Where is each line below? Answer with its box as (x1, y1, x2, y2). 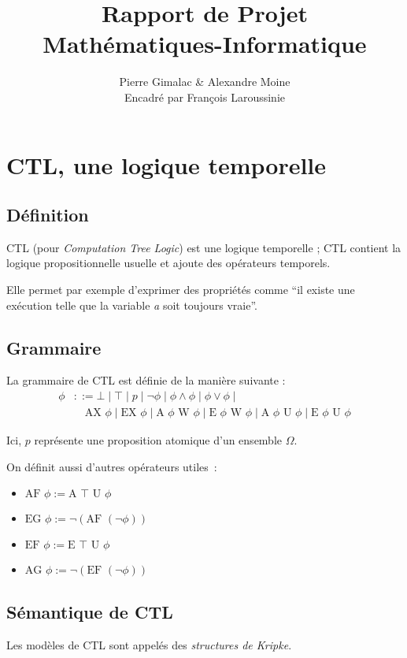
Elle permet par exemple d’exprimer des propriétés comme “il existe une (6, 281, 355, 298)
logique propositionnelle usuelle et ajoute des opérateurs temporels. (6, 255, 331, 271)
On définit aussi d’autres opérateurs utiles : (6, 458, 217, 474)
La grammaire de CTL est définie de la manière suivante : (6, 372, 286, 388)
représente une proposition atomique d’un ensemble (34, 432, 283, 448)
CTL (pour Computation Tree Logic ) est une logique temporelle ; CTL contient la (6, 239, 401, 255)
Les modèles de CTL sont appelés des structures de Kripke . (6, 636, 292, 652)
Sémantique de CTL (6, 599, 173, 623)
